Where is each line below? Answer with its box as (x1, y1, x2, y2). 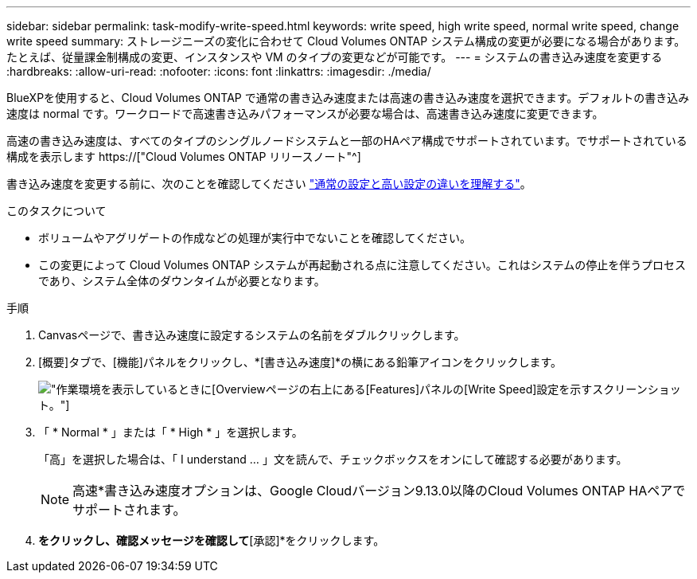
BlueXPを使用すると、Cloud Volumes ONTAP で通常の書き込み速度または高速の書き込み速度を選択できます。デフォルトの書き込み (6, 91, 690, 104)
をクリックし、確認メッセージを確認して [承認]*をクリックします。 (38, 534, 385, 547)
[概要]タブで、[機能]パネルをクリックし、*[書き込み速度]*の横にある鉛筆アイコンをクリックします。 (38, 355, 563, 369)
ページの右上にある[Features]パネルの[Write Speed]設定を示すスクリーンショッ (265, 382, 681, 396)
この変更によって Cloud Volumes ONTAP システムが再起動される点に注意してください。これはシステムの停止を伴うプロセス (38, 258, 687, 272)
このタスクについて (6, 204, 107, 217)
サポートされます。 (72, 502, 186, 518)
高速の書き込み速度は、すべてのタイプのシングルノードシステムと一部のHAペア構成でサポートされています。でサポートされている (6, 134, 687, 147)
